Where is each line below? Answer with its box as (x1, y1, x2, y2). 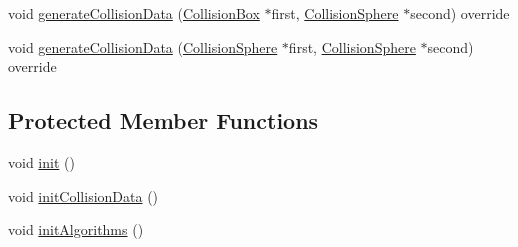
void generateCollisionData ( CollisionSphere (8, 36, 278, 57)
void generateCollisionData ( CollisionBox (8, 3, 260, 23)
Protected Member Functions (8, 105, 319, 136)
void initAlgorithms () (8, 219, 144, 240)
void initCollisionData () (8, 185, 159, 206)
